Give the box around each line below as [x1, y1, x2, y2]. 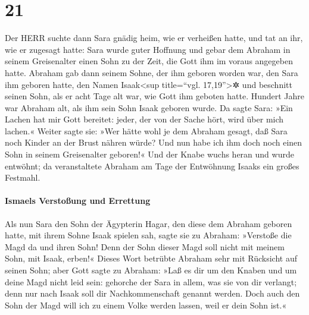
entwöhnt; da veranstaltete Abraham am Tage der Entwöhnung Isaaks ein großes [5, 159, 299, 172]
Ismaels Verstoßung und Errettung [5, 194, 151, 207]
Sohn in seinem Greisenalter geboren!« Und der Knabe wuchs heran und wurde [5, 148, 294, 160]
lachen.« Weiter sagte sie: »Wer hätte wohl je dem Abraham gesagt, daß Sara [5, 124, 288, 137]
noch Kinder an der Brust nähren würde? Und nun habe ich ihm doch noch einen [5, 136, 302, 149]
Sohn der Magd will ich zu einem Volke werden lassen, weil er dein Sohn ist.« [5, 298, 287, 311]
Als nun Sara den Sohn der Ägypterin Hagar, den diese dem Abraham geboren [5, 217, 292, 229]
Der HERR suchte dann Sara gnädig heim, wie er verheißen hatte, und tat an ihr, [5, 31, 303, 44]
